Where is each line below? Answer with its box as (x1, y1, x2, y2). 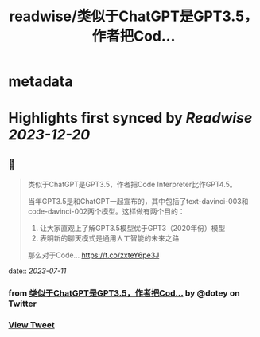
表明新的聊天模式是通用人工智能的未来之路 (39, 233, 180, 243)
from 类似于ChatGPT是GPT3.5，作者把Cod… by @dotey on (8, 288, 240, 299)
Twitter (8, 298, 37, 309)
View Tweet (8, 319, 56, 331)
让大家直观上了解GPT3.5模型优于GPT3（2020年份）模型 (39, 224, 226, 233)
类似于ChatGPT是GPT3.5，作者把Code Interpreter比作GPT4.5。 (27, 180, 237, 190)
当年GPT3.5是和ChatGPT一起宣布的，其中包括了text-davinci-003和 (27, 197, 249, 206)
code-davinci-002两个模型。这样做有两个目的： (27, 206, 185, 216)
